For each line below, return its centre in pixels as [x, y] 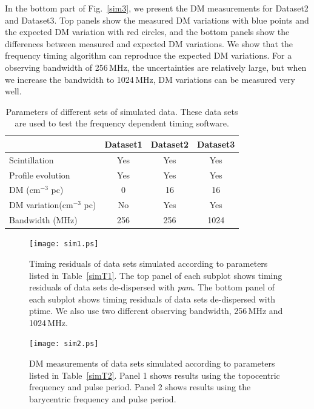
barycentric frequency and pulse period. [103, 398]
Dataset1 [123, 144]
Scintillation [32, 159]
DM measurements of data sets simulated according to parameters [152, 363]
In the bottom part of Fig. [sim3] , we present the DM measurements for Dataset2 [157, 8]
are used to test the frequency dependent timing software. [122, 123]
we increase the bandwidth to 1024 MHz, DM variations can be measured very [150, 79]
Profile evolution [40, 175]
